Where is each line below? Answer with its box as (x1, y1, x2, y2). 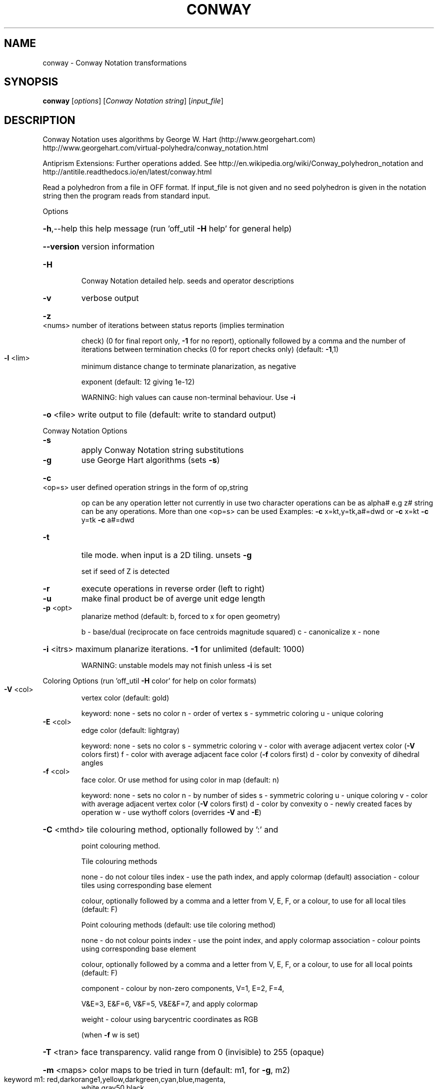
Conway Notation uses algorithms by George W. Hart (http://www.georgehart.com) (42, 135, 315, 144)
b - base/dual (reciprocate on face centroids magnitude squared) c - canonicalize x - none (81, 627, 380, 636)
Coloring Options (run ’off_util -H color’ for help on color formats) (42, 676, 256, 685)
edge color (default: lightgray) (81, 726, 180, 735)
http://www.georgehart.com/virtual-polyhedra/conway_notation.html (42, 143, 268, 152)
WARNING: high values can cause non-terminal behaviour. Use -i (81, 393, 295, 402)
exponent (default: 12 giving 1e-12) (81, 377, 195, 386)
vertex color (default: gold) (81, 693, 169, 702)
